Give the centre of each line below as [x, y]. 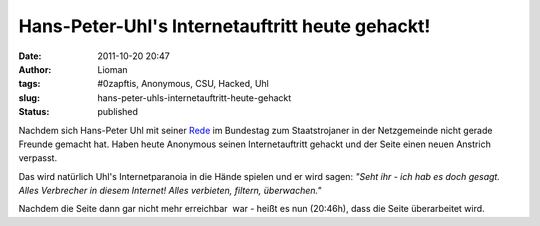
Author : [35, 69]
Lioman [113, 69]
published [118, 112]
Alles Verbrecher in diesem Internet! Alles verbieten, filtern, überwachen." [170, 191]
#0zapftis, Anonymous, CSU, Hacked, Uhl [183, 84]
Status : [34, 112]
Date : [30, 56]
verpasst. [38, 158]
